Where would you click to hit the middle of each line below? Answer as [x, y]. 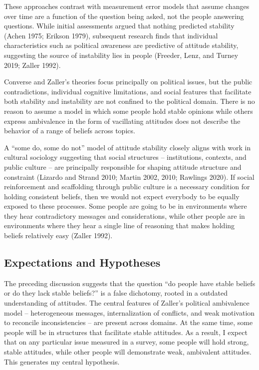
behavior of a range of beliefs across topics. [70, 131]
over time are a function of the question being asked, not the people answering [124, 16]
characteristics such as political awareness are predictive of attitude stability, [121, 45]
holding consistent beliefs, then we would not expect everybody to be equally [122, 196]
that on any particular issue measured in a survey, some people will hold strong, [127, 342]
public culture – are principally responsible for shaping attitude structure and [123, 167]
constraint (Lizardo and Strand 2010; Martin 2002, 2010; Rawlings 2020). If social [129, 177]
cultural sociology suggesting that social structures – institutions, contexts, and [125, 157]
